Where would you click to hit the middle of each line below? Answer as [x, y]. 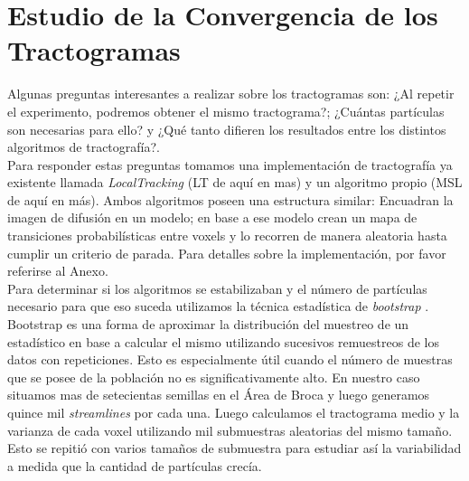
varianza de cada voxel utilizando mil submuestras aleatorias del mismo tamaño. [230, 430]
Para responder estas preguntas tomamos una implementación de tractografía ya [230, 164]
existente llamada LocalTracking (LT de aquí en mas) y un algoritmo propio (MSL [235, 182]
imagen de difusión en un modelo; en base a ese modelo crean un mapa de [212, 217]
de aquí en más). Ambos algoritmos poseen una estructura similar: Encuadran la [230, 199]
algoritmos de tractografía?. [84, 147]
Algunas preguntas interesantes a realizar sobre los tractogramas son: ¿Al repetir [231, 94]
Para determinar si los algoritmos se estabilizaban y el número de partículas [217, 288]
